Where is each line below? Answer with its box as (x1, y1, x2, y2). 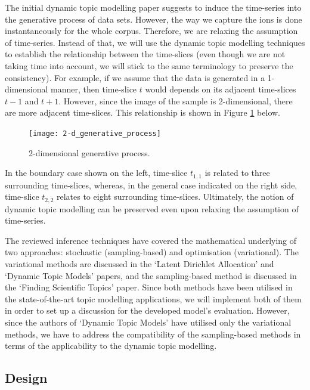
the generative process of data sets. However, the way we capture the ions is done (5, 13, 302, 25)
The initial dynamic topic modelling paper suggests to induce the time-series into (5, 1, 302, 13)
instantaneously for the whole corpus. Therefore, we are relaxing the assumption (5, 24, 298, 37)
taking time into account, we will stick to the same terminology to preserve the (5, 59, 293, 72)
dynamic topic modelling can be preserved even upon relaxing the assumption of (5, 202, 299, 215)
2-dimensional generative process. (29, 146, 150, 159)
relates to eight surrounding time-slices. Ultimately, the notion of (56, 190, 294, 203)
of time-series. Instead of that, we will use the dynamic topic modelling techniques (5, 36, 305, 48)
